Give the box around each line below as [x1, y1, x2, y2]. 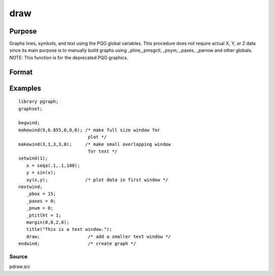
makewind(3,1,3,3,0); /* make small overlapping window [18, 141, 171, 147]
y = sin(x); [26, 170, 56, 176]
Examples [9, 84, 42, 92]
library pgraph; [18, 99, 59, 105]
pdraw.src [9, 264, 30, 270]
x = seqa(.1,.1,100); [26, 162, 80, 168]
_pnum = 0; [26, 205, 53, 211]
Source [9, 253, 28, 260]
